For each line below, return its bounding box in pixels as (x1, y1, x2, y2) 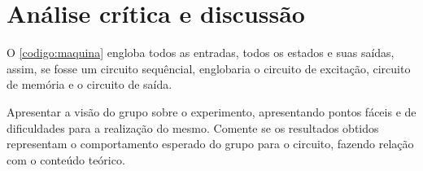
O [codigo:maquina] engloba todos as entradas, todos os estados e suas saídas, (7, 44, 395, 61)
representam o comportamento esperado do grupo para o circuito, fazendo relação (7, 135, 414, 152)
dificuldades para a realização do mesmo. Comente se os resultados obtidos (7, 119, 379, 136)
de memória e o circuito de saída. (7, 76, 172, 93)
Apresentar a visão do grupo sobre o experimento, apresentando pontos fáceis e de (7, 103, 416, 120)
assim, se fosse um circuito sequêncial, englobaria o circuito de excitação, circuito (7, 59, 411, 77)
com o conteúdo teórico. (7, 151, 125, 168)
